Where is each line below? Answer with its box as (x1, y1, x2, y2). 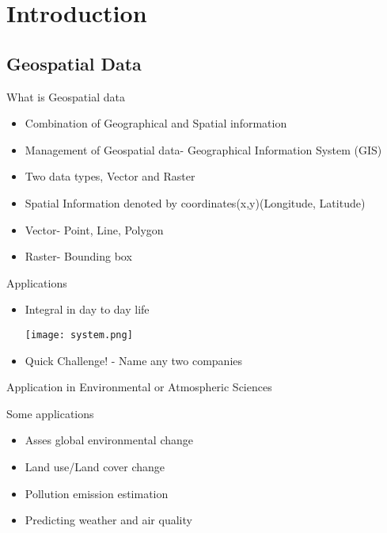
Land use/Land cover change (25, 458, 165, 474)
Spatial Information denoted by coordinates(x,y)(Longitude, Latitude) (25, 194, 366, 211)
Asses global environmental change (25, 432, 193, 448)
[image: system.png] (25, 329, 133, 341)
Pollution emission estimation (25, 485, 169, 501)
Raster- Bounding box (25, 248, 132, 265)
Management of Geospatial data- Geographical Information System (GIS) (25, 141, 382, 158)
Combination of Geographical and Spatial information (25, 115, 287, 131)
